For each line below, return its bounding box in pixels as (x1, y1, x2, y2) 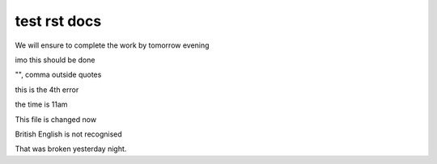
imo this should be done (15, 55, 95, 65)
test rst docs (15, 12, 102, 30)
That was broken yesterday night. (15, 144, 127, 153)
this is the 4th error (15, 85, 79, 95)
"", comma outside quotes (15, 69, 102, 80)
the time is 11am (15, 99, 68, 109)
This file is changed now (15, 114, 97, 124)
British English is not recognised (15, 129, 123, 139)
